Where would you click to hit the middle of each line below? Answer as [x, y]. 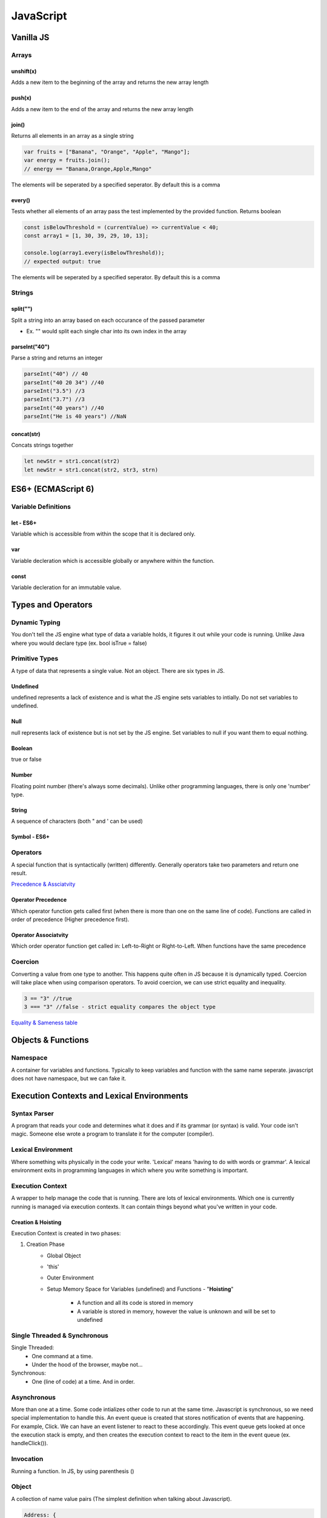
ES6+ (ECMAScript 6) [53, 489]
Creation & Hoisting [36, 1222]
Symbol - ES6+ [31, 837]
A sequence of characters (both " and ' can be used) [77, 821]
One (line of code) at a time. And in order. [84, 1381]
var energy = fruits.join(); [67, 160]
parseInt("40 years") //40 [64, 408]
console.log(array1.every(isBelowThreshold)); [94, 253]
